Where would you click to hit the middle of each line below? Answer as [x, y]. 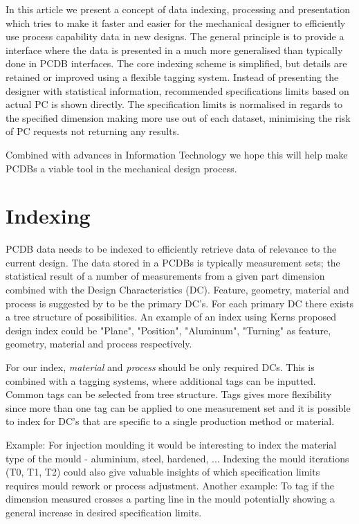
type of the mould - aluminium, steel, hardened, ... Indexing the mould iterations [177, 458]
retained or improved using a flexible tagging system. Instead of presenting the [172, 76]
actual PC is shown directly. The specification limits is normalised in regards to [174, 104]
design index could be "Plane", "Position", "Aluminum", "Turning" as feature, [168, 330]
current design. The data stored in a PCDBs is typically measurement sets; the [173, 262]
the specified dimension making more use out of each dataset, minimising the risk [178, 117]
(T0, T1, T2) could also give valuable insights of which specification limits [163, 472]
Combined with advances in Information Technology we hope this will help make [177, 154]
